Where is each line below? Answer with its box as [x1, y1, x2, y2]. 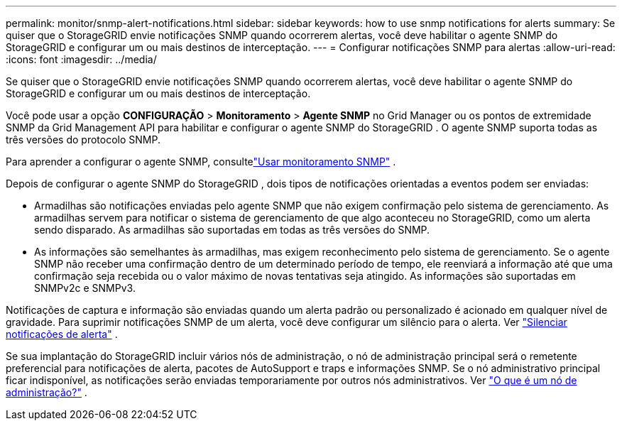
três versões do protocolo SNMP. [6, 133, 160, 146]
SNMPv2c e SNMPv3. [34, 282, 136, 294]
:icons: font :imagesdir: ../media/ [6, 53, 157, 65]
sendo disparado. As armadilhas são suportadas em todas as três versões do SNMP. [34, 224, 430, 236]
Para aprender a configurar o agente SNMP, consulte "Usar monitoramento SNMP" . [6, 155, 396, 168]
